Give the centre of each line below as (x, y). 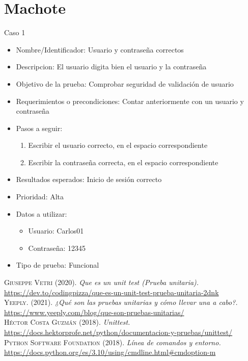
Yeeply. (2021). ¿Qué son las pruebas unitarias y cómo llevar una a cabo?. (121, 302)
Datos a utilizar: (42, 213)
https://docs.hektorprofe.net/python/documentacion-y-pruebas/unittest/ (118, 332)
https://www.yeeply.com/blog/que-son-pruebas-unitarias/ (94, 312)
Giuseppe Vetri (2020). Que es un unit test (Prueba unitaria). (102, 282)
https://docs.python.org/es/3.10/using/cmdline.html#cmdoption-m (110, 352)
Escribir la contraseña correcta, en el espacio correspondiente (123, 162)
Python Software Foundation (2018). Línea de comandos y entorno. (113, 342)
